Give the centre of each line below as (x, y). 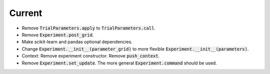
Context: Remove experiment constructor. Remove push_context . (91, 56)
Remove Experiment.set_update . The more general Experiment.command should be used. (119, 63)
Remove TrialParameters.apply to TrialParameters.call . (89, 28)
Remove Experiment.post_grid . (58, 34)
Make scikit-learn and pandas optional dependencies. (77, 42)
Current (26, 13)
